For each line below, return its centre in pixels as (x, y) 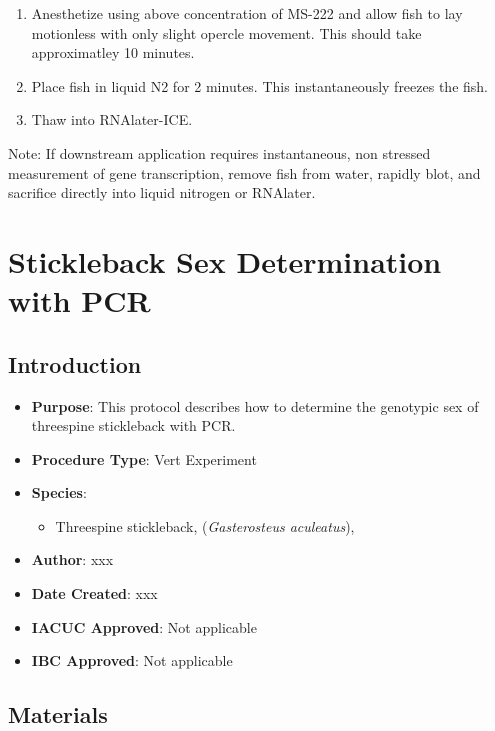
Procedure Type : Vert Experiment (144, 458)
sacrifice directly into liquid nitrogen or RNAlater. (162, 192)
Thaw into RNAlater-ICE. (112, 119)
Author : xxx (72, 559)
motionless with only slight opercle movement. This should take (226, 32)
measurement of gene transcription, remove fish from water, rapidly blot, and (244, 172)
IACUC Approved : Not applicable (144, 626)
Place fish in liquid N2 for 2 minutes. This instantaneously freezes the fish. (259, 85)
